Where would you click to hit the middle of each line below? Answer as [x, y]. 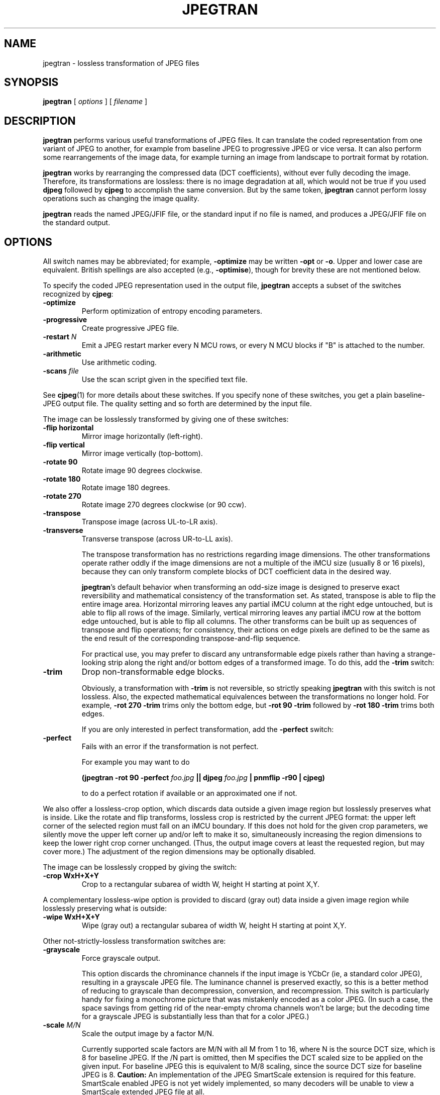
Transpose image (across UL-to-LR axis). [150, 522]
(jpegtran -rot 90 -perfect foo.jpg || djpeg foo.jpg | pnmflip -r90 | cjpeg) [203, 778]
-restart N [60, 337]
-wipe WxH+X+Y [71, 917]
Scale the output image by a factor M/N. [148, 1034]
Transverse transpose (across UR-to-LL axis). [157, 539]
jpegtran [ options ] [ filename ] [95, 102]
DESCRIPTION [40, 121]
